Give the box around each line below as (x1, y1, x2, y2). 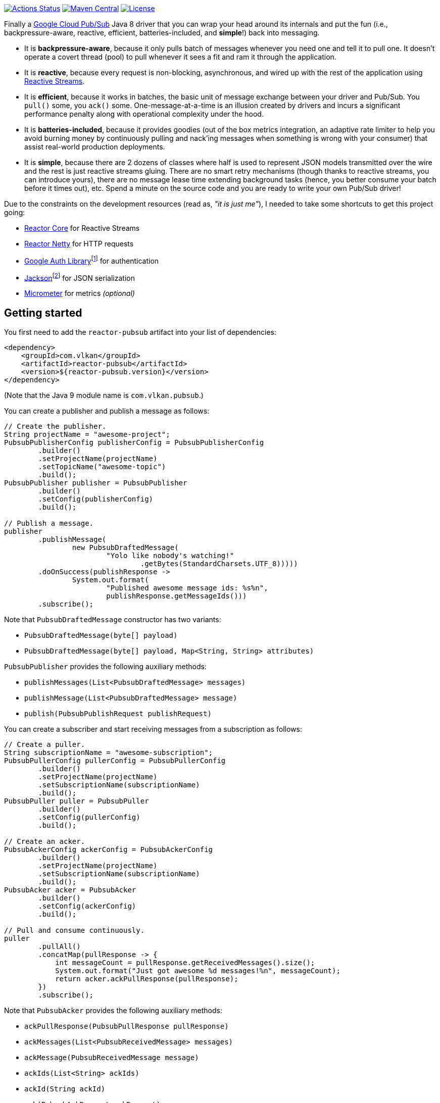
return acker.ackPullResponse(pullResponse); (55, 975, 238, 983)
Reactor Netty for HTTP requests (24, 239, 134, 248)
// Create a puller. (4, 740, 85, 749)
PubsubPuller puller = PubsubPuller (4, 797, 149, 806)
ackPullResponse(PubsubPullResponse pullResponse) (24, 1022, 229, 1031)
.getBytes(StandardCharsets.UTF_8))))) (140, 560, 298, 568)
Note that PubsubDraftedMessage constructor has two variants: (4, 615, 221, 624)
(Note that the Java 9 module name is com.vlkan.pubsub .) (4, 391, 204, 400)
